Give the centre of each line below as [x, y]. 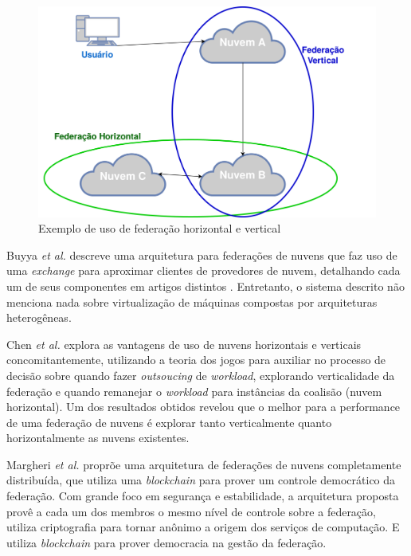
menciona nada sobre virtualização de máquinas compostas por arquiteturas [192, 301]
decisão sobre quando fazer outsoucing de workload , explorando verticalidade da [201, 375]
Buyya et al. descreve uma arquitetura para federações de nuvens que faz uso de [202, 255]
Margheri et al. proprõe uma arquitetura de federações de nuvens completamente [204, 464]
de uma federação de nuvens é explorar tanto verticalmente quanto [169, 422]
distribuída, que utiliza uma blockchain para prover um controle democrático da [201, 480]
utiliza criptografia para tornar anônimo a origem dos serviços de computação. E [203, 527]
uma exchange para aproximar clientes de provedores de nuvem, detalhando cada [204, 270]
